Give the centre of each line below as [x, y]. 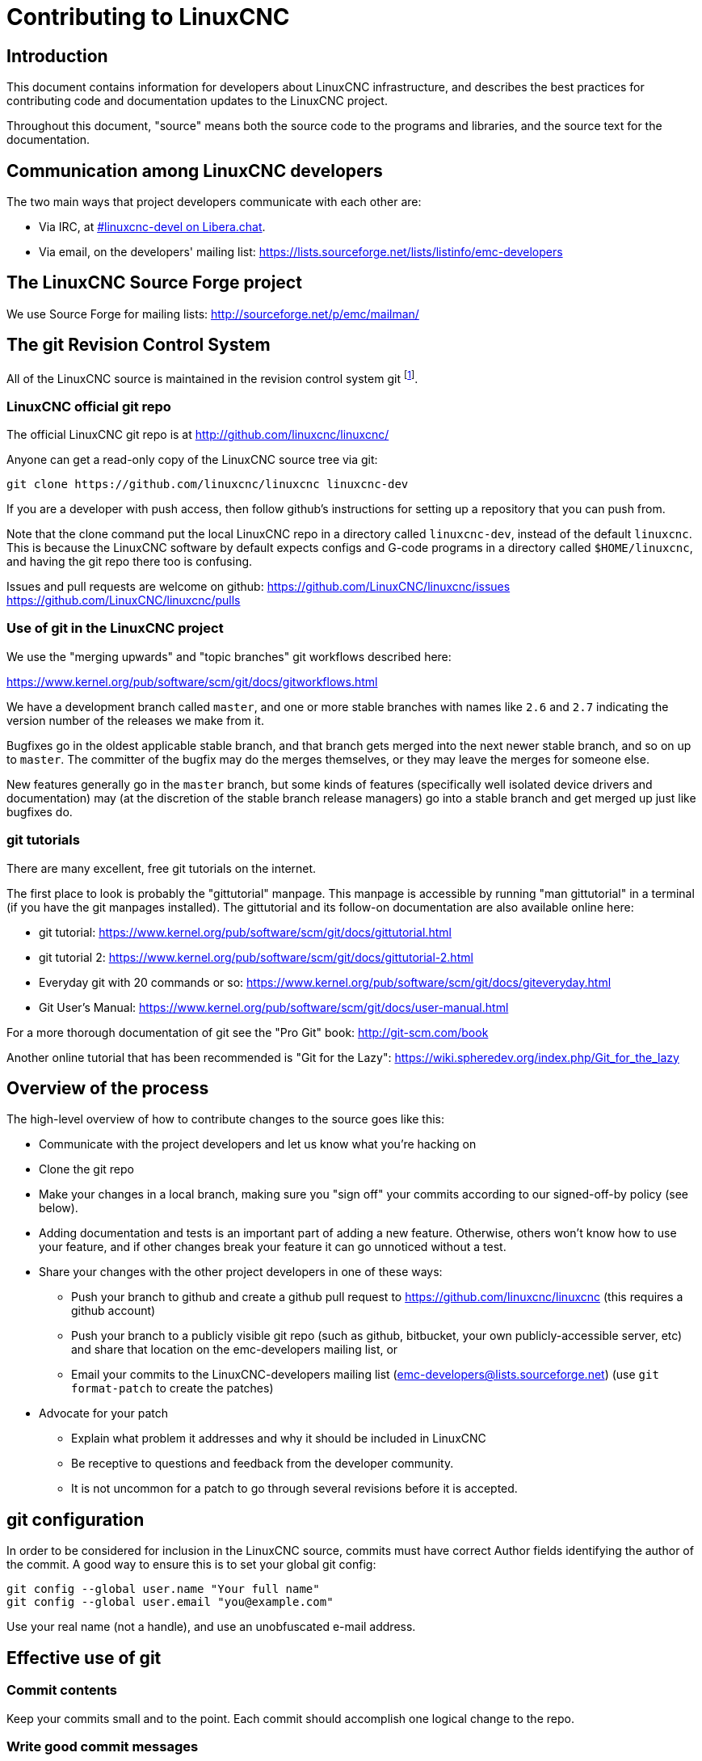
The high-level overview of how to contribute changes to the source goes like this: [226, 1119]
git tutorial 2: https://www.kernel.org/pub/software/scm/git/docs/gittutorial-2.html [256, 957]
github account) [113, 1311]
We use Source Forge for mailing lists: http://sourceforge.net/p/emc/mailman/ [213, 314]
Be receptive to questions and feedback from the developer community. [263, 1464]
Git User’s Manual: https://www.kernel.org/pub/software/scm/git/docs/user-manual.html [274, 1007]
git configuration [76, 1519]
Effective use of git [84, 1658]
